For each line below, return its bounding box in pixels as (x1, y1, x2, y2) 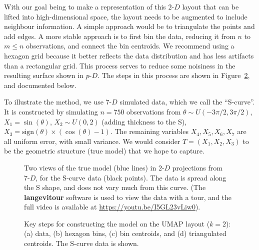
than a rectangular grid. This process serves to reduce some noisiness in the (4, 60, 235, 70)
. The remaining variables (110, 126, 188, 136)
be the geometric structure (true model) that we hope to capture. (4, 145, 204, 156)
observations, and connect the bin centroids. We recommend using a (26, 40, 234, 51)
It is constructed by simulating (4, 106, 98, 116)
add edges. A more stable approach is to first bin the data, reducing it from (4, 30, 235, 41)
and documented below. (4, 79, 76, 90)
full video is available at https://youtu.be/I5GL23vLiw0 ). (24, 201, 200, 212)
